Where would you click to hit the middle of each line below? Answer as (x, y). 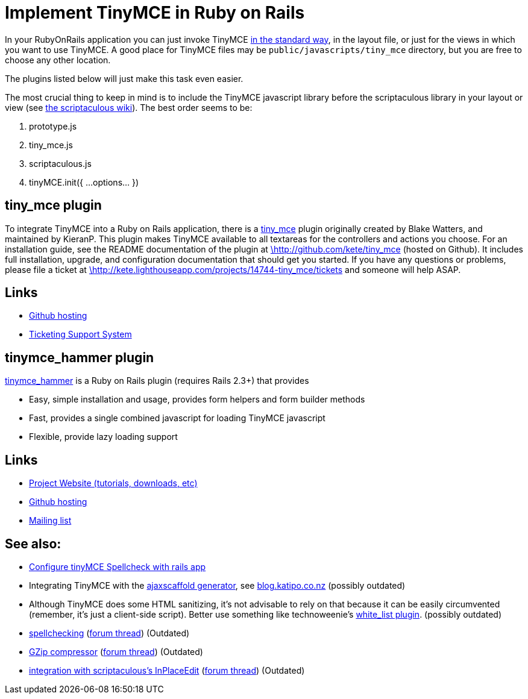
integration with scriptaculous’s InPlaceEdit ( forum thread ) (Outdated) (167, 670)
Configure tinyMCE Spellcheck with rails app (118, 566)
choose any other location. (58, 60)
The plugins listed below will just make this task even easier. (124, 78)
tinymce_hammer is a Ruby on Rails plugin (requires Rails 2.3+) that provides (157, 381)
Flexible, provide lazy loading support (103, 437)
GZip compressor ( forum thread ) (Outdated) (116, 651)
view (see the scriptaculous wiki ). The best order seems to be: (129, 107)
